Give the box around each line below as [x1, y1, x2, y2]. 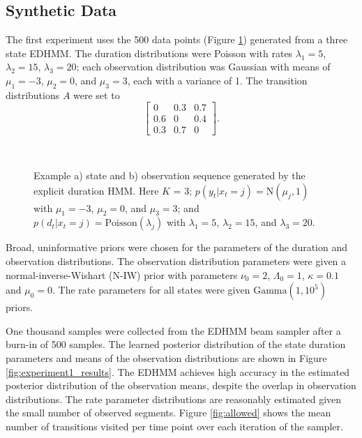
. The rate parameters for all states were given [52, 282, 250, 297]
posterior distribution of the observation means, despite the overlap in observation [6, 378, 356, 393]
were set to [73, 87, 120, 102]
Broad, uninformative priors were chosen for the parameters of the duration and [6, 240, 348, 255]
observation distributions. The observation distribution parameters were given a [6, 254, 347, 269]
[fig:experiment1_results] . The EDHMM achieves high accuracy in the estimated [6, 364, 350, 379]
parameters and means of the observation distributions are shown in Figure [6, 351, 327, 365]
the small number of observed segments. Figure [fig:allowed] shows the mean [6, 405, 331, 420]
